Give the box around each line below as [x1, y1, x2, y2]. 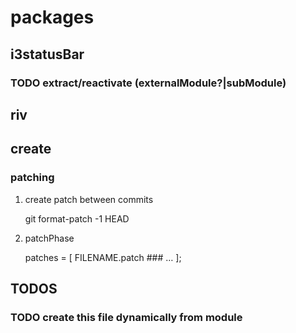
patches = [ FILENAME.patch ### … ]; [24, 251, 182, 263]
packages [10, 6, 95, 29]
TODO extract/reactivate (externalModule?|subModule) [10, 76, 287, 90]
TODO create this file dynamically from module [10, 310, 243, 324]
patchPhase [24, 232, 75, 244]
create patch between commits [24, 193, 154, 205]
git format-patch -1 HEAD [24, 212, 130, 225]
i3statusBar [10, 46, 85, 63]
